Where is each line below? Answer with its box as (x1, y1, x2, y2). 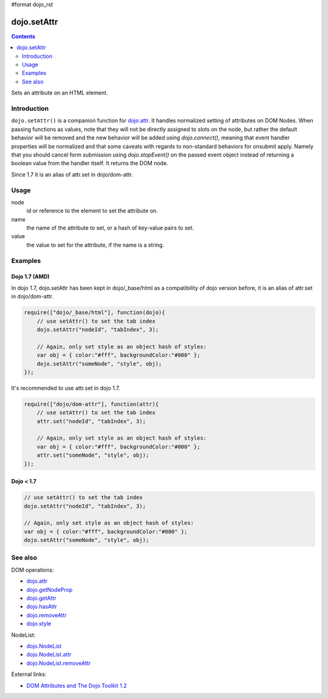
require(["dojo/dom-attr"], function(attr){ (24, 401, 159, 407)
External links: (11, 670, 47, 678)
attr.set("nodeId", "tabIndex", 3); (36, 418, 146, 424)
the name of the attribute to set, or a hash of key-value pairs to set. (26, 224, 194, 231)
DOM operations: (11, 566, 54, 574)
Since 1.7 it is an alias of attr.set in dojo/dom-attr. (11, 170, 134, 178)
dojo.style (26, 620, 52, 627)
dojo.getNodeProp (26, 586, 73, 593)
